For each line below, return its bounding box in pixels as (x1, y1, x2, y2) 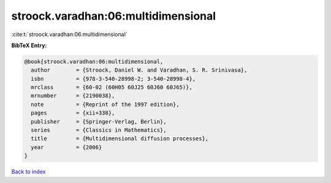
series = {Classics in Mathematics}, (31, 127, 167, 134)
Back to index (11, 168, 46, 176)
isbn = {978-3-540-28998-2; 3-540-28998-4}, (31, 75, 196, 82)
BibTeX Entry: (11, 42, 47, 49)
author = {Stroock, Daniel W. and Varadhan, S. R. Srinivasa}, (31, 67, 248, 73)
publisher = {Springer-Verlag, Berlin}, (31, 118, 167, 125)
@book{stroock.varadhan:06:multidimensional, (24, 58, 164, 65)
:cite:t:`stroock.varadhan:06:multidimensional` (11, 31, 128, 38)
